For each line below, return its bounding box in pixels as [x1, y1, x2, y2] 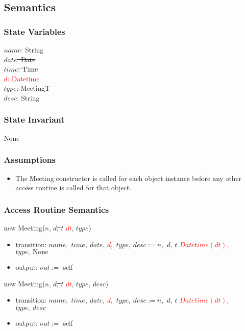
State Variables [4, 25, 65, 37]
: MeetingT [16, 83, 50, 93]
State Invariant [4, 113, 65, 126]
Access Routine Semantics [4, 203, 109, 215]
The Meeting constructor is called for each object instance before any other [15, 173, 242, 183]
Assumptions [4, 153, 56, 166]
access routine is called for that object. [15, 182, 132, 193]
